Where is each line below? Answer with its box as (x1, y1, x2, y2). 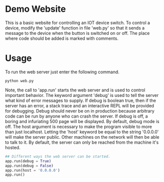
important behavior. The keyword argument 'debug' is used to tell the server (5, 92, 159, 98)
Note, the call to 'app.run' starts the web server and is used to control (5, 87, 145, 93)
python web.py (5, 78, 34, 83)
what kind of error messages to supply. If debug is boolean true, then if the (5, 97, 157, 103)
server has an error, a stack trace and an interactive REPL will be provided (5, 102, 154, 109)
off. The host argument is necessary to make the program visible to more (5, 123, 152, 129)
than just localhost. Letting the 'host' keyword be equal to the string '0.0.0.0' (5, 129, 159, 135)
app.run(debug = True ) (5, 158, 51, 163)
